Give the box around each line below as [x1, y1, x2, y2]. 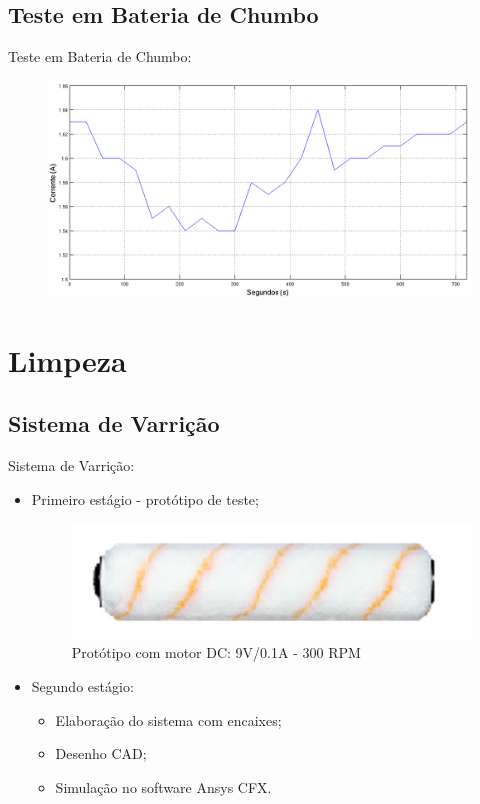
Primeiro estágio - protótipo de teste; [31, 488, 259, 509]
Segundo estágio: [31, 676, 134, 697]
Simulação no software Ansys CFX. [55, 776, 272, 797]
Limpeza [8, 339, 127, 380]
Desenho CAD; [55, 743, 147, 764]
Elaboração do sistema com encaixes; [55, 709, 282, 730]
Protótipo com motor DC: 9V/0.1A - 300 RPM [71, 642, 361, 663]
